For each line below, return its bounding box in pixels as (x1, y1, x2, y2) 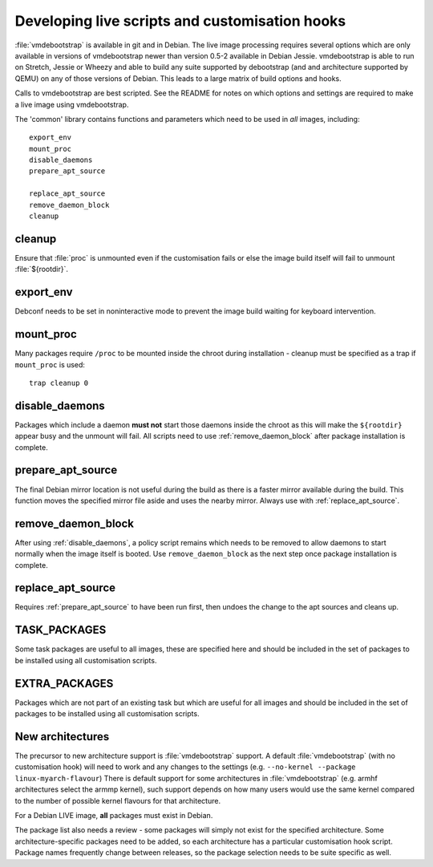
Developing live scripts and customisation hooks (14, 12, 346, 30)
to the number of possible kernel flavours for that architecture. (14, 796, 221, 805)
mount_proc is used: (14, 359, 86, 369)
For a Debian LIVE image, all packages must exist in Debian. (14, 810, 213, 820)
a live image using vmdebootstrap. (14, 99, 129, 109)
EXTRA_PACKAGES (14, 676, 114, 690)
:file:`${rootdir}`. (14, 265, 68, 274)
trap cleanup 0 (29, 378, 89, 387)
